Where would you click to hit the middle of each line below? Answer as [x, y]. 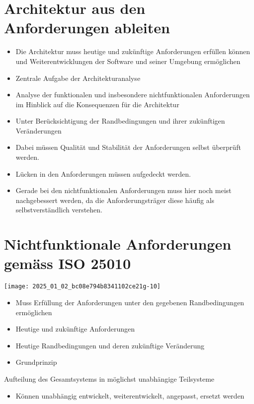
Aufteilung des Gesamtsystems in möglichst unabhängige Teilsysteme [109, 378]
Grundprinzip [36, 362]
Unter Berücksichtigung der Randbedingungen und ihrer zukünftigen [120, 121]
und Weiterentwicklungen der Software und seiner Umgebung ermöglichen [128, 61]
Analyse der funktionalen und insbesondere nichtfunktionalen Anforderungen [133, 95]
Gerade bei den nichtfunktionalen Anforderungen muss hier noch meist [124, 190]
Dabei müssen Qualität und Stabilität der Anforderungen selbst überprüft [128, 147]
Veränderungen [39, 130]
